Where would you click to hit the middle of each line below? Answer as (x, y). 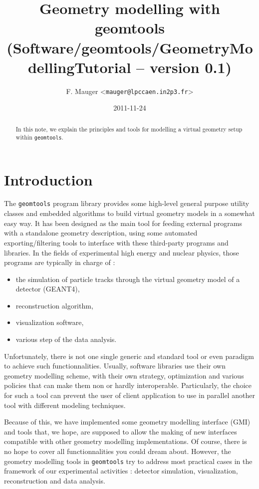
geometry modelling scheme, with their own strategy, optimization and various (124, 375)
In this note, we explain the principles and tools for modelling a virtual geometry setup (129, 129)
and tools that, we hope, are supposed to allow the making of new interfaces (121, 431)
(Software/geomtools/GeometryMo (130, 47)
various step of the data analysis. (66, 339)
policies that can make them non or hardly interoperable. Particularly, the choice (128, 385)
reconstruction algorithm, (54, 305)
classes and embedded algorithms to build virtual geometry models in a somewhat (129, 213)
